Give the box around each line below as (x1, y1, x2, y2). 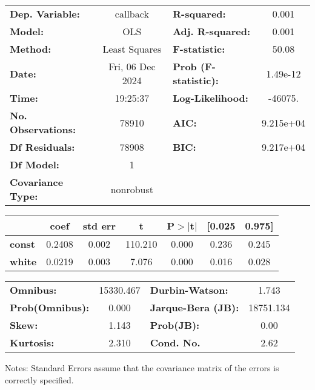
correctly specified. (5, 373, 74, 386)
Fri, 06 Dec (108, 59, 156, 73)
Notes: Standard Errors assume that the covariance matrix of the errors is (5, 362, 279, 374)
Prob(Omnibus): (10, 300, 90, 314)
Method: (10, 42, 51, 56)
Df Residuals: (10, 140, 75, 154)
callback (114, 7, 149, 21)
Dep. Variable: (10, 7, 80, 21)
